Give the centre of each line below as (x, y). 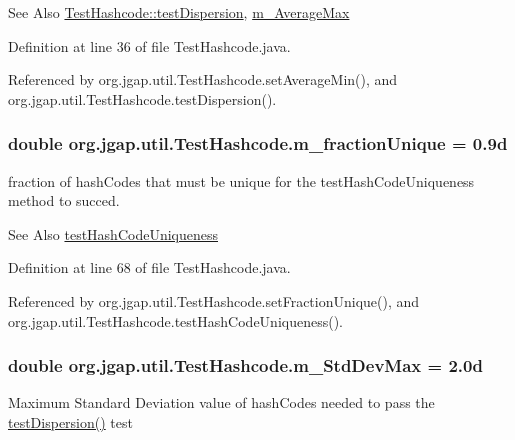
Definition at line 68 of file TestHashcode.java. (149, 267)
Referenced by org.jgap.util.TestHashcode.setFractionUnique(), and (214, 300)
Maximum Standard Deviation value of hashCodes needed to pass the (221, 402)
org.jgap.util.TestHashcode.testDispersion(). (142, 98)
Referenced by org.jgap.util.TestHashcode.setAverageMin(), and (203, 79)
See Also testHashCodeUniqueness (113, 233)
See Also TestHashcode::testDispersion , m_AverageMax (179, 12)
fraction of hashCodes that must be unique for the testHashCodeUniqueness (241, 180)
